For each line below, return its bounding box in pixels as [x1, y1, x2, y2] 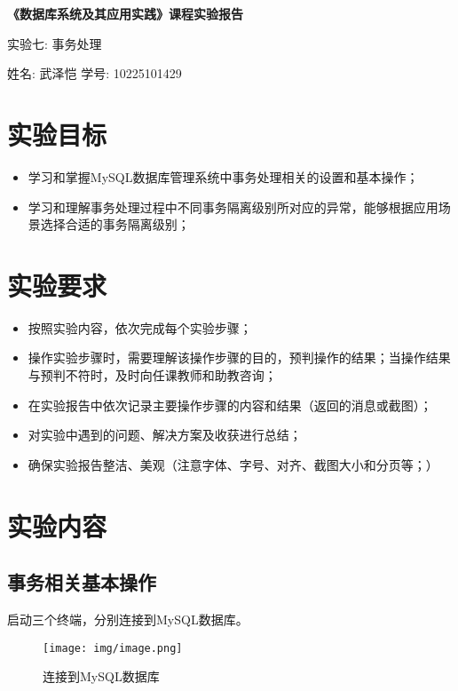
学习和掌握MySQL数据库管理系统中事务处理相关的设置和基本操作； [28, 167, 419, 186]
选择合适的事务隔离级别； [40, 215, 190, 234]
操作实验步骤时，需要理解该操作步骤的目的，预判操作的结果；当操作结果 [28, 348, 451, 367]
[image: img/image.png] [43, 641, 183, 655]
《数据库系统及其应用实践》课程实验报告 [7, 4, 243, 22]
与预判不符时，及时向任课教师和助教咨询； [28, 366, 277, 384]
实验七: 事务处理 [7, 34, 102, 52]
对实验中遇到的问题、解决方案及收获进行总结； [28, 425, 302, 444]
